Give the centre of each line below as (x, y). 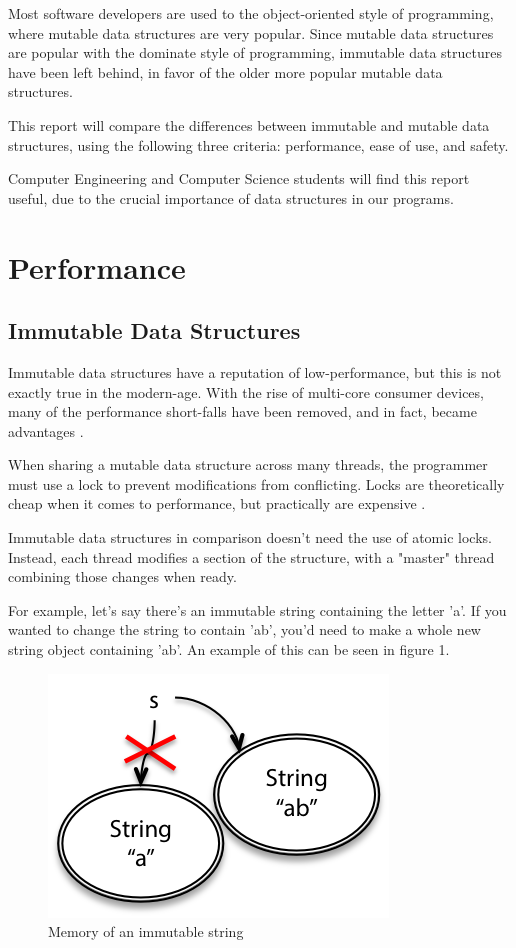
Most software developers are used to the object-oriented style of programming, (251, 13)
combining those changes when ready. (122, 576)
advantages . (46, 430)
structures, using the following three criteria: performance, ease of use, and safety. (258, 144)
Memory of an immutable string (146, 931)
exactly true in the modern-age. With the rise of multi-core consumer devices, (246, 391)
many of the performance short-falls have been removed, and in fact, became (242, 411)
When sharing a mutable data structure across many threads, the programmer (248, 464)
